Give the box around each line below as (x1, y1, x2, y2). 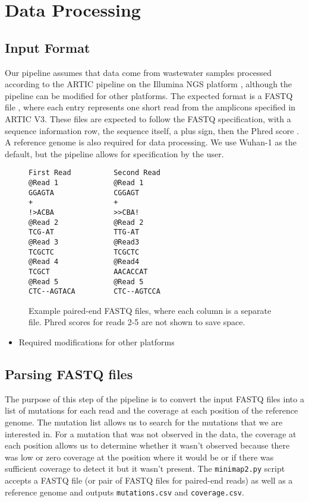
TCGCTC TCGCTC (29, 247, 140, 256)
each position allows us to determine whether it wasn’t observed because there (5, 439, 290, 452)
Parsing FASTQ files (5, 365, 133, 383)
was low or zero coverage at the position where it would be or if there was (5, 450, 274, 463)
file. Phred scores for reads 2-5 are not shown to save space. (29, 316, 245, 328)
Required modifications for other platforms (18, 336, 175, 348)
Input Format (5, 38, 90, 56)
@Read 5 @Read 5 (29, 277, 144, 286)
